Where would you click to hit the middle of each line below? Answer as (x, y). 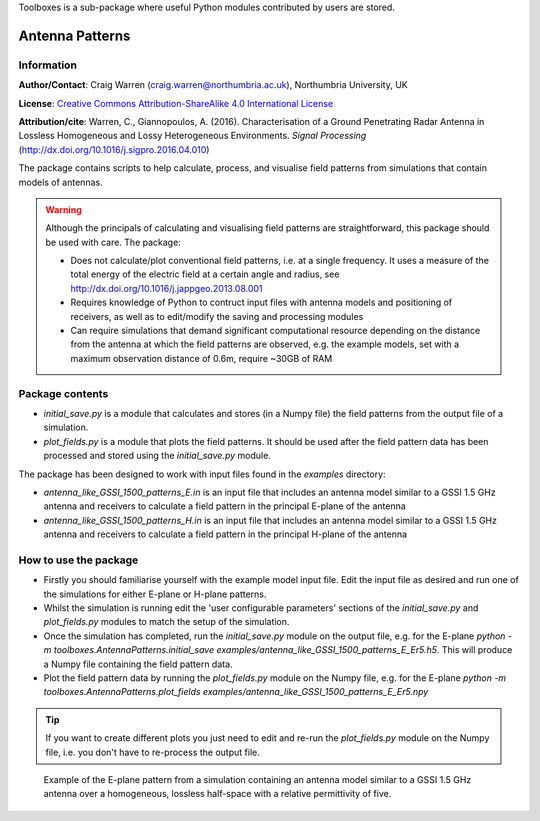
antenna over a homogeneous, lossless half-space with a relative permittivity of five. (217, 794)
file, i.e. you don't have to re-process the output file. (152, 752)
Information (47, 65)
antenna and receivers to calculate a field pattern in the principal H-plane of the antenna (225, 534)
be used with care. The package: (113, 242)
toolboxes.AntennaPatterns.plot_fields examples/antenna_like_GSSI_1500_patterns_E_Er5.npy (236, 692)
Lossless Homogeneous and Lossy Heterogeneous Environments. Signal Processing (192, 136)
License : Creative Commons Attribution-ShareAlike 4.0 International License (176, 103)
